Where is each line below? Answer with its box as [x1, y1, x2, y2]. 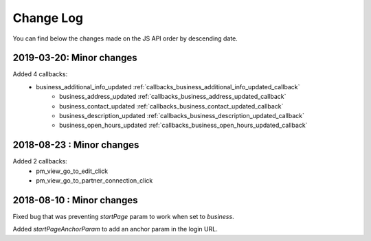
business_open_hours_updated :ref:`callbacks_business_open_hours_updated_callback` [59, 121, 308, 130]
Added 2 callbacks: [12, 157, 68, 165]
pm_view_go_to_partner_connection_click [36, 176, 153, 185]
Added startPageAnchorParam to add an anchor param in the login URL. [12, 225, 218, 233]
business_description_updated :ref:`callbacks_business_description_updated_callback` [59, 112, 305, 120]
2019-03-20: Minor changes [12, 52, 137, 64]
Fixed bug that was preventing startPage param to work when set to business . [12, 213, 234, 220]
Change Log [12, 10, 84, 25]
